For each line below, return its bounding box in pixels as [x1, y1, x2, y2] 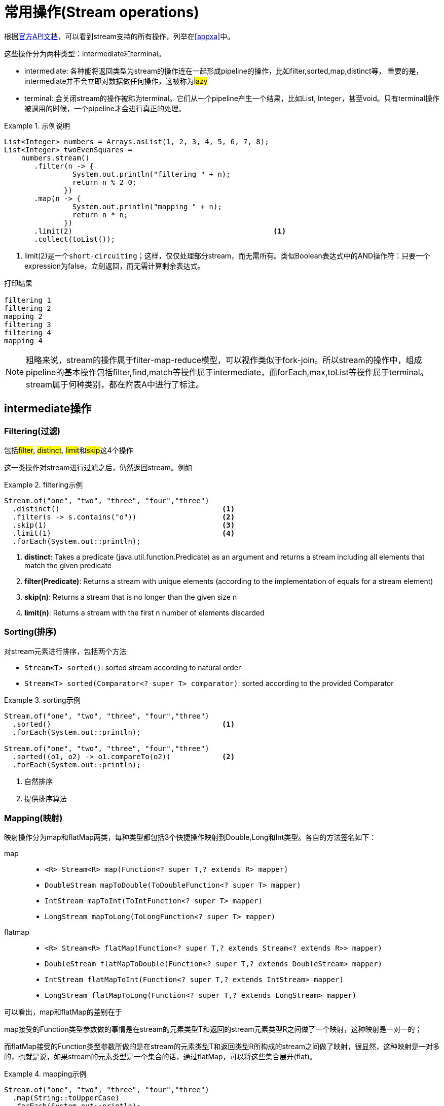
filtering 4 [4, 328, 51, 337]
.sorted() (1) [12, 720, 235, 728]
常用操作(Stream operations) [4, 4, 199, 21]
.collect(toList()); [34, 235, 116, 243]
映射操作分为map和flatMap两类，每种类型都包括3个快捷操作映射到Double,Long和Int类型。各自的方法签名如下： [4, 833, 377, 842]
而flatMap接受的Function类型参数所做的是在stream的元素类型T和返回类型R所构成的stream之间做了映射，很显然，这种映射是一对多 [4, 1042, 440, 1051]
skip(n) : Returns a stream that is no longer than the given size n [24, 592, 237, 601]
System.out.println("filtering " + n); [72, 170, 231, 178]
